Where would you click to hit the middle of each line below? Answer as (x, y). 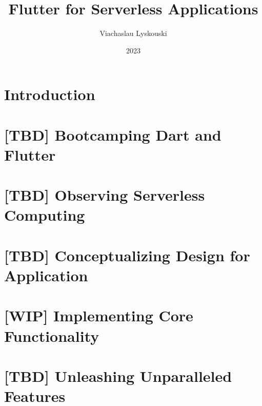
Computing (45, 215)
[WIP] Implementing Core (99, 315)
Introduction (50, 94)
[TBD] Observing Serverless (105, 195)
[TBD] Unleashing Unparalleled (118, 375)
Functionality (52, 335)
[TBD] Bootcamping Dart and (113, 134)
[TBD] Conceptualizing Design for (127, 255)
